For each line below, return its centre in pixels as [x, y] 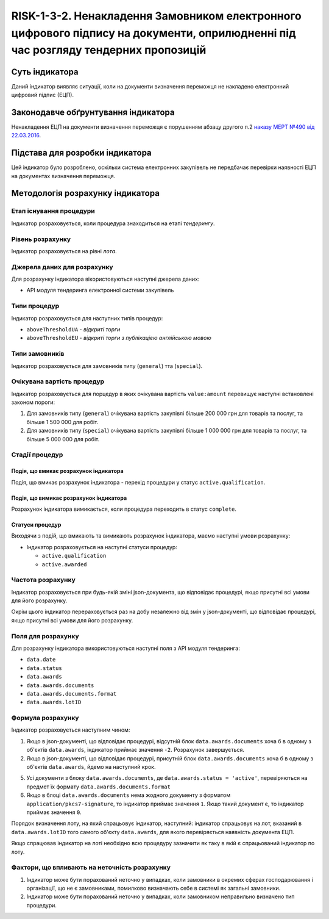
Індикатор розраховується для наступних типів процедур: [87, 318]
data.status [44, 668]
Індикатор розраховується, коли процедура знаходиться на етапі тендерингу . [113, 223]
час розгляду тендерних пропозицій [109, 50]
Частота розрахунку [43, 580]
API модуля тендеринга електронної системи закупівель [100, 290]
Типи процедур [35, 306]
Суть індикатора [45, 72]
